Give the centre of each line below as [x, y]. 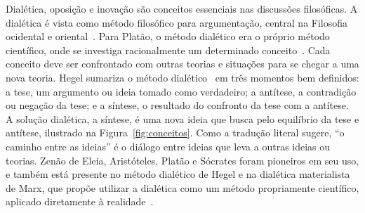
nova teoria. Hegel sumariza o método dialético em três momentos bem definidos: [182, 77]
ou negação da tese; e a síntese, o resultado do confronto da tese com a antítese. [177, 105]
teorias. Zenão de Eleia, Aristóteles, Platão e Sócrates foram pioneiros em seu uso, [182, 160]
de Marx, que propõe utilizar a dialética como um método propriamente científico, [182, 187]
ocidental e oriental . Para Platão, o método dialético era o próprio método [168, 36]
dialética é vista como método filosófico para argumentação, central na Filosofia [177, 22]
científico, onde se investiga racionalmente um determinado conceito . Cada [168, 50]
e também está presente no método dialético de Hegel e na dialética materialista [178, 174]
